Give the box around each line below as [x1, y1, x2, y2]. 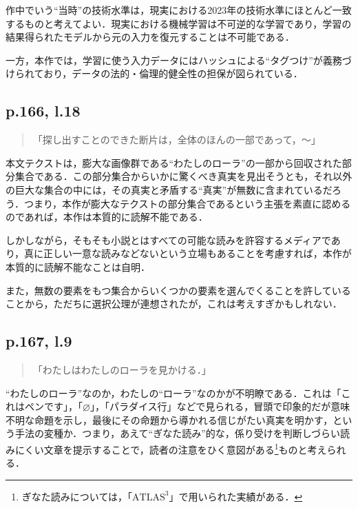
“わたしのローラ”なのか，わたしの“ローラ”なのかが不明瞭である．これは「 [6, 385, 341, 400]
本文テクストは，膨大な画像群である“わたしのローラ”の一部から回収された [6, 155, 342, 170]
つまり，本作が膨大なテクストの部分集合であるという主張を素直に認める [23, 196, 351, 210]
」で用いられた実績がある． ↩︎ [169, 489, 303, 503]
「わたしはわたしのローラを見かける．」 [32, 362, 211, 376]
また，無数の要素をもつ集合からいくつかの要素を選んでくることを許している [6, 283, 351, 297]
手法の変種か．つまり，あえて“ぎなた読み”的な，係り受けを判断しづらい [14, 426, 340, 440]
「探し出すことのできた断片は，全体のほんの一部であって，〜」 [32, 132, 321, 147]
